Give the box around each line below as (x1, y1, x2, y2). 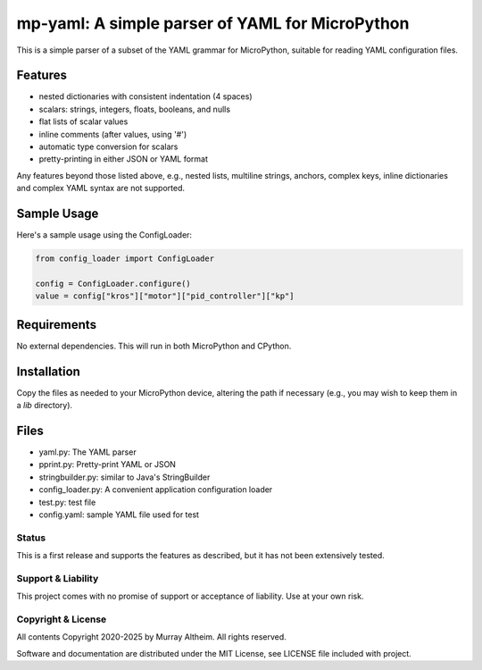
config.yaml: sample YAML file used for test (38, 509, 200, 520)
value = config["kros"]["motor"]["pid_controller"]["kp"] (35, 291, 295, 301)
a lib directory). (16, 400, 73, 411)
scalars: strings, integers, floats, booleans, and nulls (38, 104, 231, 114)
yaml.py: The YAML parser (38, 447, 137, 457)
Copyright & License (16, 613, 107, 625)
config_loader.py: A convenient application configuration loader (38, 484, 273, 495)
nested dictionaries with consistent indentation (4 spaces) (38, 91, 253, 102)
